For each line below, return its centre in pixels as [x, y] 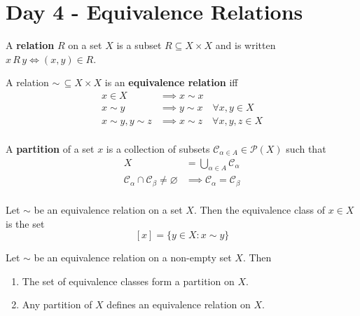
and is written [245, 45]
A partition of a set [50, 149]
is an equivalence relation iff [171, 82]
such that [306, 149]
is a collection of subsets [158, 149]
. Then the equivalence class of [259, 209]
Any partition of [57, 304]
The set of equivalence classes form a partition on [128, 281]
